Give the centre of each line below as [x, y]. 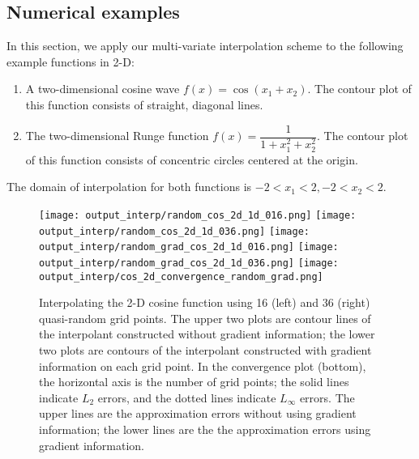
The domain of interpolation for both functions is [129, 187]
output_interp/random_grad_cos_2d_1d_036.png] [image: [189, 263]
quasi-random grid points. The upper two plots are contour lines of [205, 318]
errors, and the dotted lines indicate [187, 397]
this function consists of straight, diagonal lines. [144, 104]
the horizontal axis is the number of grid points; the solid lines [194, 382]
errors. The [327, 397]
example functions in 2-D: [71, 61]
